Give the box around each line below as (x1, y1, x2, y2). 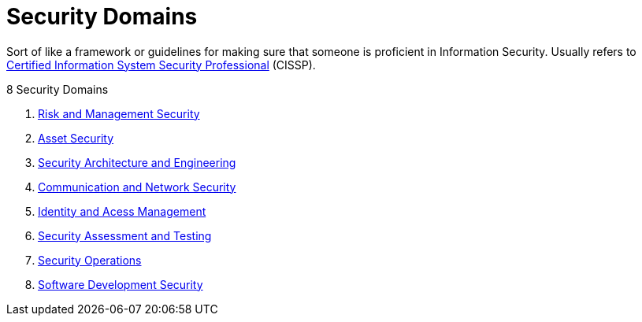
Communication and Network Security (38, 180, 236, 194)
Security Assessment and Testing (38, 228, 212, 242)
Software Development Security (38, 277, 203, 291)
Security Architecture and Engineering (38, 155, 236, 169)
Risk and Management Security (38, 106, 200, 120)
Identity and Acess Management (38, 204, 206, 218)
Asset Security (38, 131, 114, 145)
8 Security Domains (6, 82, 109, 96)
